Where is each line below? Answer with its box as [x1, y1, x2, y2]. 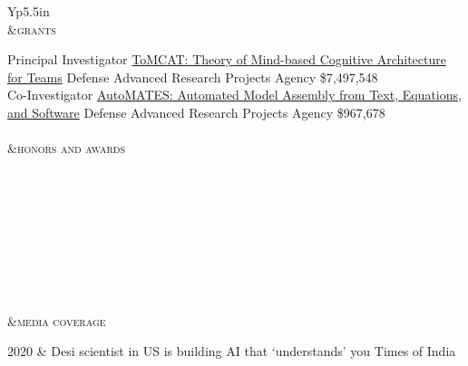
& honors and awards [7, 139, 125, 158]
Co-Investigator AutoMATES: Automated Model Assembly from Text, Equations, [7, 85, 462, 104]
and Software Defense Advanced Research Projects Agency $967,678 [7, 102, 385, 121]
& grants [7, 19, 56, 38]
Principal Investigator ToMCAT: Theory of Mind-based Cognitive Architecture [7, 50, 446, 69]
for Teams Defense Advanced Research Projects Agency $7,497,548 [7, 67, 378, 86]
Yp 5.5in [7, 2, 50, 20]
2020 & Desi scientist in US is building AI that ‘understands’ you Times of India [7, 342, 456, 361]
